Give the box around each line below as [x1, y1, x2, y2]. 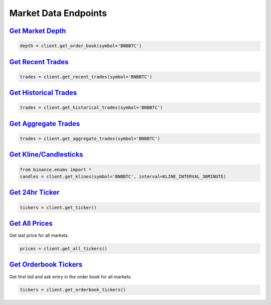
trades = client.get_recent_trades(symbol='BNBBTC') [20, 74, 153, 80]
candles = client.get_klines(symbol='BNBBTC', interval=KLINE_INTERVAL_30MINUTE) [20, 174, 227, 179]
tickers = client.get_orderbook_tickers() [20, 287, 126, 293]
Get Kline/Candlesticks [9, 150, 83, 159]
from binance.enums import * [20, 167, 92, 173]
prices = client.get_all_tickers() [20, 246, 107, 251]
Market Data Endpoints [9, 8, 107, 19]
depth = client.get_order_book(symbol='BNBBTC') [20, 43, 142, 49]
